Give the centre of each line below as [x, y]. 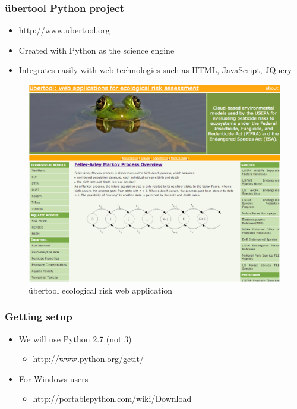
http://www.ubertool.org [64, 30]
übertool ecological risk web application [101, 290]
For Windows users [53, 378]
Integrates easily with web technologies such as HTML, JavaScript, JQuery [155, 70]
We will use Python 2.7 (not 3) [75, 338]
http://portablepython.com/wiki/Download [112, 399]
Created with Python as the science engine [97, 50]
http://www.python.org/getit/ [88, 359]
